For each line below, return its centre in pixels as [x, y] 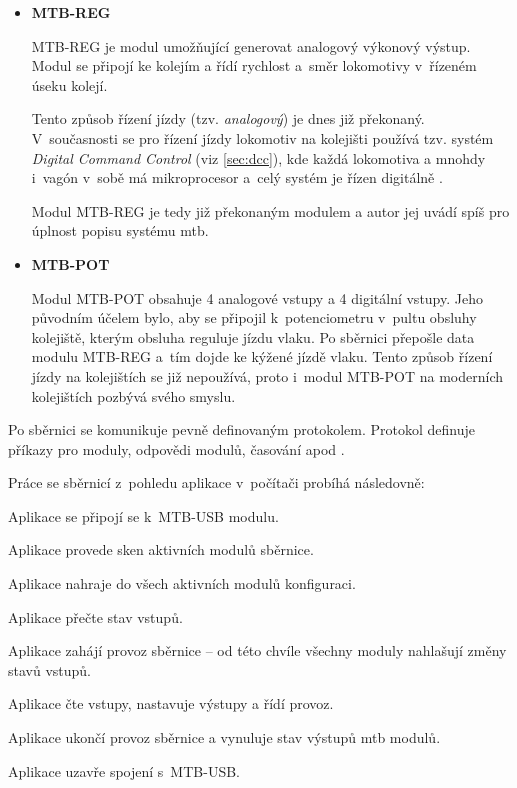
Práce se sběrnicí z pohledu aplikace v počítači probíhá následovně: [216, 482]
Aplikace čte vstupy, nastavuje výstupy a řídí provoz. [171, 703]
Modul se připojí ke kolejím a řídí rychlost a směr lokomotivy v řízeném [254, 65]
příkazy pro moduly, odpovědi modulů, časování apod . [176, 448]
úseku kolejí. [69, 84]
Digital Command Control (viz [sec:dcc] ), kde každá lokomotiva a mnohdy [258, 157]
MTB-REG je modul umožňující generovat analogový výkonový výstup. [251, 45]
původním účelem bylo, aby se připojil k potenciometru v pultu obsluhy [254, 317]
